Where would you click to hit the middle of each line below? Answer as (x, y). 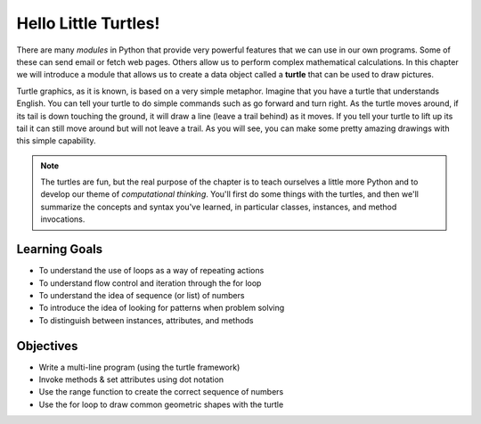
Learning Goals (60, 249)
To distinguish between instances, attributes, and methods (146, 320)
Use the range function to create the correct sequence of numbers (161, 392)
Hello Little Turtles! (88, 23)
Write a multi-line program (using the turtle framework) (139, 367)
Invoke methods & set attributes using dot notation (131, 379)
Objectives (47, 346)
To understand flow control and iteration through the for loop (150, 283)
